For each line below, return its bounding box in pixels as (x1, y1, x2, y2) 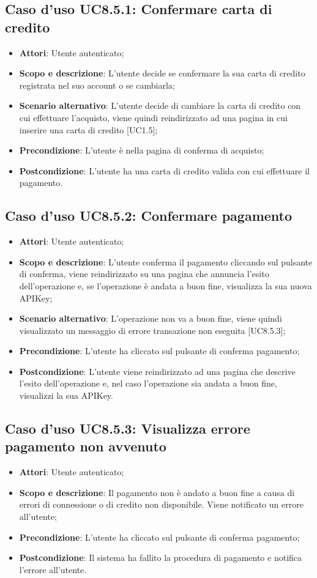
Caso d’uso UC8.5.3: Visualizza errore (5, 419, 250, 438)
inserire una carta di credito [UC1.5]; (19, 123, 158, 136)
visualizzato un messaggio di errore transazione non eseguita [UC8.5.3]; (19, 324, 286, 336)
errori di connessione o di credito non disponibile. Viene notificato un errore (19, 498, 304, 511)
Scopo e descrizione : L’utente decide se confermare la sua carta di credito (19, 67, 305, 80)
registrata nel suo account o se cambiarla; (19, 78, 175, 91)
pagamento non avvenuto (5, 437, 166, 456)
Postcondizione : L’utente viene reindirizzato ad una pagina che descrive (19, 365, 296, 377)
